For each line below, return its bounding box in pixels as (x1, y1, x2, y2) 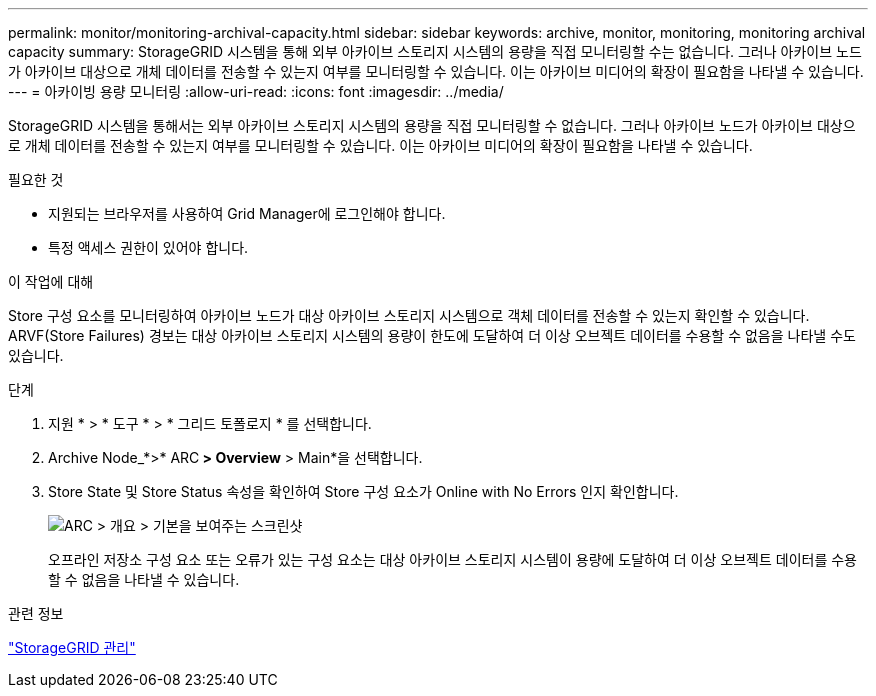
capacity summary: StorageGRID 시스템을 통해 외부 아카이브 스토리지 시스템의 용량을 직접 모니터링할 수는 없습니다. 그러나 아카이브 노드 (8, 43, 862, 60)
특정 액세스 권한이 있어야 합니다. (48, 239, 249, 256)
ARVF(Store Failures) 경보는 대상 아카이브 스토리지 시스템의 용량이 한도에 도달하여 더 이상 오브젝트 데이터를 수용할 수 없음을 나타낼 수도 (8, 327, 856, 344)
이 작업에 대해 (8, 273, 94, 290)
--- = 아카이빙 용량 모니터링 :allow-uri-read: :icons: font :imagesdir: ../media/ (8, 83, 504, 100)
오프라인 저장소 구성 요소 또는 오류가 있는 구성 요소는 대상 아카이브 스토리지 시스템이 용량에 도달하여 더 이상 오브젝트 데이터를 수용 (48, 551, 857, 568)
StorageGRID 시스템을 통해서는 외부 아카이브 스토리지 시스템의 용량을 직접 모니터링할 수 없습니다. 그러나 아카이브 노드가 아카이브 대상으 (8, 117, 856, 134)
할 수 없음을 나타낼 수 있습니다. (48, 571, 240, 588)
